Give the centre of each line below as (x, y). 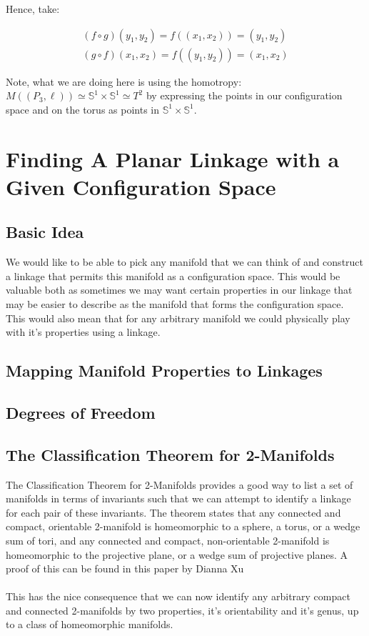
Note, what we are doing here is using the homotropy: (124, 81)
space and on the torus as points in (83, 109)
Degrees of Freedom (81, 412)
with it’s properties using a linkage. (83, 332)
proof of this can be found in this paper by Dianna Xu (125, 568)
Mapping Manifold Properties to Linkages (164, 371)
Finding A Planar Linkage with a (173, 158)
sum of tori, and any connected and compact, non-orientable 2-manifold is (168, 540)
